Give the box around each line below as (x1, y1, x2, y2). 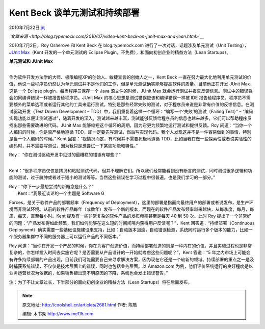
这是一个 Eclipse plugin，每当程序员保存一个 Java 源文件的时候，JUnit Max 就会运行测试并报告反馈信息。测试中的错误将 (9, 88, 253, 94)
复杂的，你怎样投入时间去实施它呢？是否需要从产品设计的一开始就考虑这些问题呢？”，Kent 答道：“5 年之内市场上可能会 (9, 250, 251, 255)
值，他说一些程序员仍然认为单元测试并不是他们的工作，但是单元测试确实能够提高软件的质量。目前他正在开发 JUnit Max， (9, 81, 255, 87)
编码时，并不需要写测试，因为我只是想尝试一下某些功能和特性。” (9, 143, 138, 149)
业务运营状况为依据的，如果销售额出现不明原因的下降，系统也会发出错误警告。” (9, 270, 168, 276)
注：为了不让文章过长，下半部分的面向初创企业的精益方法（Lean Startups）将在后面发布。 (9, 279, 192, 285)
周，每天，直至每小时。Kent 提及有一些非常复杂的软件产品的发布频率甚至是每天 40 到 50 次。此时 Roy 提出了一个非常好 (9, 213, 252, 219)
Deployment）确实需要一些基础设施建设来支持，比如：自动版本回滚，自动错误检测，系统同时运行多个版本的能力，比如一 (9, 227, 253, 233)
